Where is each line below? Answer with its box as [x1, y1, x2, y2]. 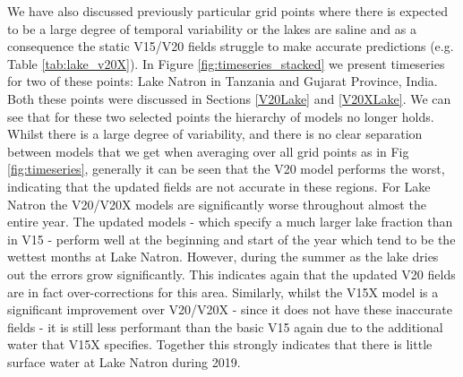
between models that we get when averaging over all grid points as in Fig [7, 141, 409, 160]
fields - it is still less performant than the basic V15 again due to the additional [7, 317, 443, 336]
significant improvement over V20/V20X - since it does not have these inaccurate [7, 300, 452, 319]
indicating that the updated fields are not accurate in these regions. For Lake [7, 176, 431, 195]
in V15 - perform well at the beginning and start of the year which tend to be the [7, 229, 456, 248]
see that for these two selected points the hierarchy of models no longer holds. [7, 107, 434, 125]
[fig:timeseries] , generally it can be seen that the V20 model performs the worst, [7, 159, 445, 178]
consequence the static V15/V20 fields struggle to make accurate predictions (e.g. [7, 37, 454, 56]
